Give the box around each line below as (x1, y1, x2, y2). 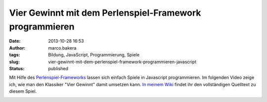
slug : (9, 59, 20, 65)
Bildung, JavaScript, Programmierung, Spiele (48, 52, 140, 58)
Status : (9, 65, 25, 71)
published (48, 65, 69, 71)
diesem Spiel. (9, 88, 37, 94)
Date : (9, 38, 21, 44)
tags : (9, 52, 20, 58)
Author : (9, 45, 26, 51)
